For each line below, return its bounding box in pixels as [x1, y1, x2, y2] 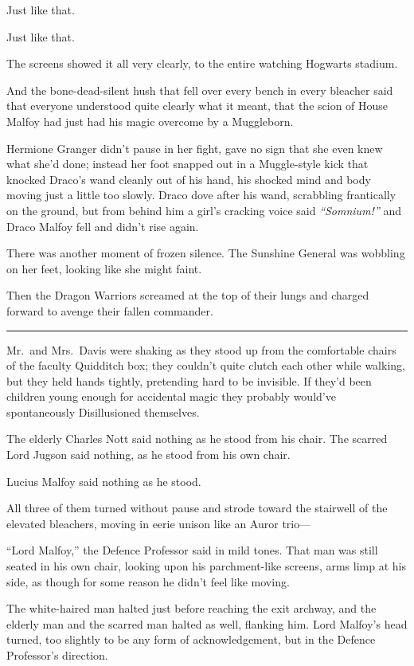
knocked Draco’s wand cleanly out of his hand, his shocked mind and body [6, 170, 371, 187]
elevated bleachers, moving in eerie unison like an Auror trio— [6, 515, 311, 531]
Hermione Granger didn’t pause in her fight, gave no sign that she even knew [6, 139, 383, 156]
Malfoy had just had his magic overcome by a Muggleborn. [6, 112, 294, 129]
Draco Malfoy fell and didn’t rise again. [6, 217, 199, 234]
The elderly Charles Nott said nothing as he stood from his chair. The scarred [6, 430, 388, 447]
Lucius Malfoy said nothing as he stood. [6, 472, 201, 489]
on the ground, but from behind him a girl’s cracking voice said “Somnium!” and [6, 202, 401, 218]
